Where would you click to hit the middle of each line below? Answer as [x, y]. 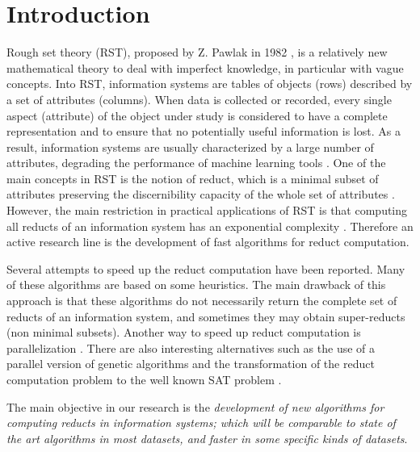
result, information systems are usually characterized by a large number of [190, 146]
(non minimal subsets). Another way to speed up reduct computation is [184, 332]
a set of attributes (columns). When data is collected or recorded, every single [199, 99]
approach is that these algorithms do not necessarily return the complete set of [202, 301]
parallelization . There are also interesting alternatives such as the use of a [191, 347]
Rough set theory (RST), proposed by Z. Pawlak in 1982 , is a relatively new [197, 52]
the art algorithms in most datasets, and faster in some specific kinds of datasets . [207, 438]
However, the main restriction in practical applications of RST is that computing [207, 210]
